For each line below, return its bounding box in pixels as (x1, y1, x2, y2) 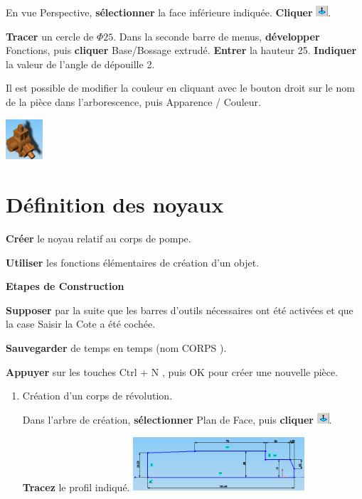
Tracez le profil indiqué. (22, 479, 130, 494)
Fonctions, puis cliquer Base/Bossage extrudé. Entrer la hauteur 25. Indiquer (6, 43, 357, 58)
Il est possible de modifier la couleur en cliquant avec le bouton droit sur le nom (6, 80, 355, 95)
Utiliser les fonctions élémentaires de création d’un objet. (6, 254, 260, 269)
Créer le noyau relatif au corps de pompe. (6, 231, 191, 246)
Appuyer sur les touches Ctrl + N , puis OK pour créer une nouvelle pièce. (6, 364, 339, 379)
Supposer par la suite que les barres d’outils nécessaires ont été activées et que (6, 302, 353, 317)
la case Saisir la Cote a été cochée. (6, 316, 156, 331)
